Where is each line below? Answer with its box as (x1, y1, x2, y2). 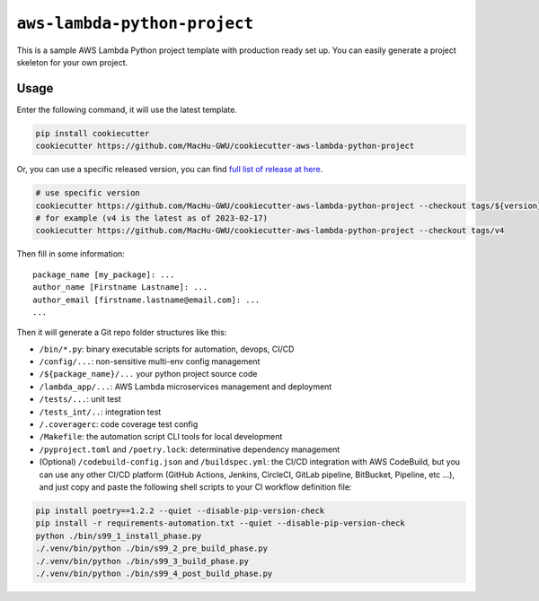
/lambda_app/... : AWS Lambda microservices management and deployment (39, 381, 332, 392)
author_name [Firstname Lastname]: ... (32, 283, 208, 292)
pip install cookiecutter (35, 128, 150, 138)
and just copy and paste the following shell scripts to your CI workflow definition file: (39, 481, 352, 492)
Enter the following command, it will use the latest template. (16, 104, 238, 115)
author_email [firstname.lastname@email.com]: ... (32, 294, 261, 305)
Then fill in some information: (16, 248, 125, 259)
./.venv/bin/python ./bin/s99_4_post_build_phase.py (35, 568, 273, 579)
